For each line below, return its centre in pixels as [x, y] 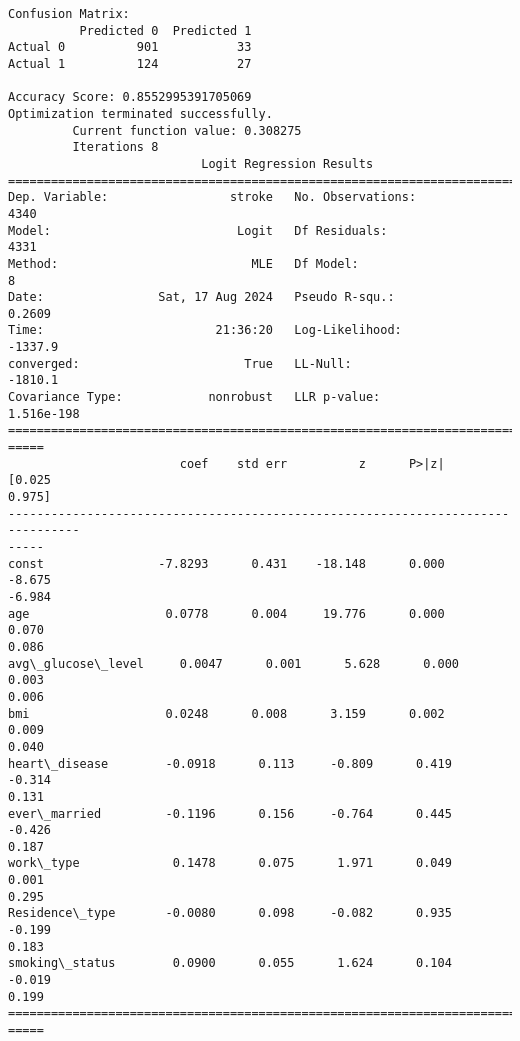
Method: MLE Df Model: [183, 263]
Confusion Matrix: [69, 14]
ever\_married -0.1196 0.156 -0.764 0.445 [230, 813]
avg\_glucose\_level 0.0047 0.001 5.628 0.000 [234, 663]
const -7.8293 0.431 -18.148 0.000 [226, 563]
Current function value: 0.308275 [187, 130]
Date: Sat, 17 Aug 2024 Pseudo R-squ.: [201, 297]
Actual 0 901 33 [130, 47]
